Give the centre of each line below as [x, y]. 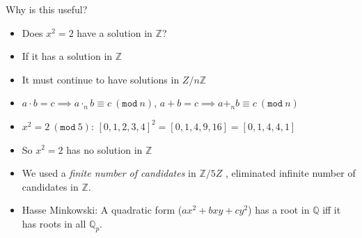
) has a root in [279, 210]
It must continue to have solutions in [101, 79]
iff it [332, 210]
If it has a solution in [67, 56]
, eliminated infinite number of [290, 173]
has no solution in [104, 149]
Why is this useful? [47, 9]
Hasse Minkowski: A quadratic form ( [102, 210]
